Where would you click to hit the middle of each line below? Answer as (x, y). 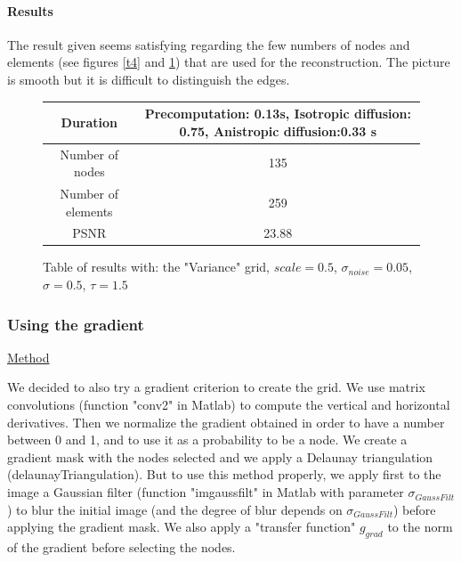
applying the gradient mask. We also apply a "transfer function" (182, 527)
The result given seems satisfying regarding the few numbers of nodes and (209, 44)
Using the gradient (76, 324)
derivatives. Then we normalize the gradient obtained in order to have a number (226, 422)
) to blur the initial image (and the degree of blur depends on (175, 509)
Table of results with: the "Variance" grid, (156, 267)
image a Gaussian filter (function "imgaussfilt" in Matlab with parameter (206, 492)
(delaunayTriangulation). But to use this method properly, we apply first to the (224, 474)
